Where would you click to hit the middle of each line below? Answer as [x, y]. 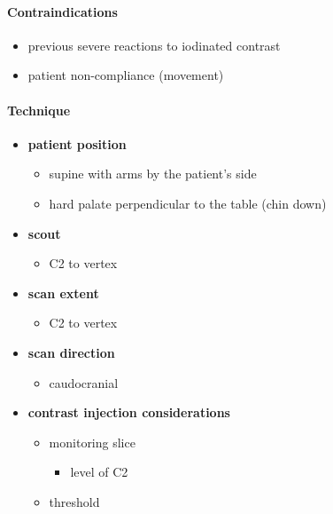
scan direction [71, 352]
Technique [39, 110]
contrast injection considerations [129, 412]
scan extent [63, 293]
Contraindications [62, 11]
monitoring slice [92, 442]
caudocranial [84, 382]
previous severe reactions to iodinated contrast [154, 45]
